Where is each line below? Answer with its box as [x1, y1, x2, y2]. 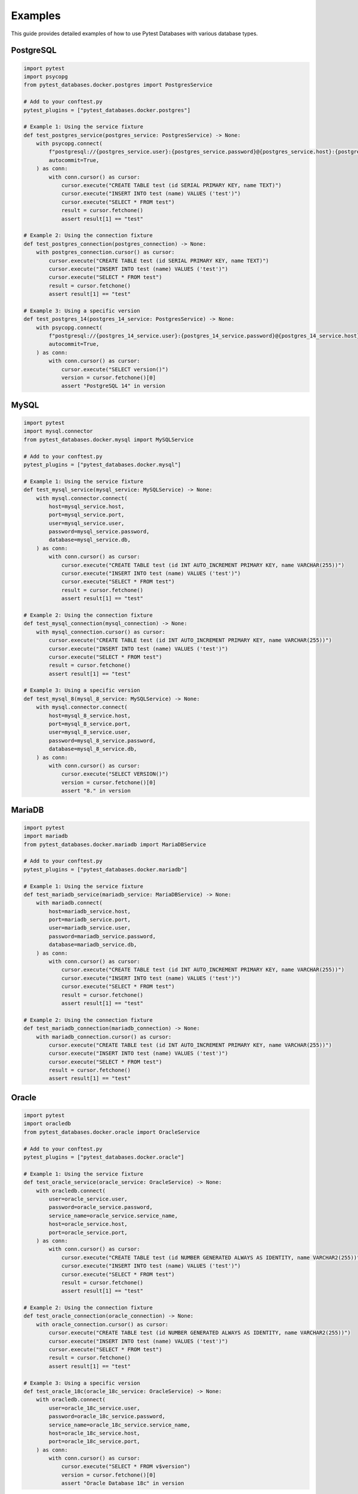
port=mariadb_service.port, [48, 916, 131, 923]
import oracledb [23, 1120, 72, 1127]
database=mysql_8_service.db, [48, 746, 137, 752]
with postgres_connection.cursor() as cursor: [36, 249, 175, 256]
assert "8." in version [61, 788, 131, 794]
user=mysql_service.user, [48, 520, 125, 526]
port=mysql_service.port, [48, 512, 125, 518]
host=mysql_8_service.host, [48, 712, 131, 719]
